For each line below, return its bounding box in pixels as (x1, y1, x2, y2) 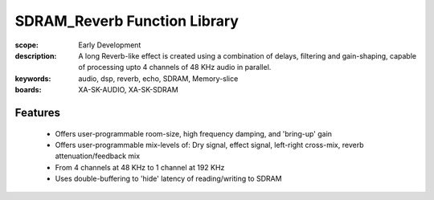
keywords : (14, 73, 51, 84)
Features (14, 105, 60, 120)
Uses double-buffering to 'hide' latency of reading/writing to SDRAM (55, 173, 282, 184)
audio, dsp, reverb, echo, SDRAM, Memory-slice (78, 73, 239, 84)
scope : (14, 40, 39, 50)
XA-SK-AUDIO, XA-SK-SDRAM (78, 85, 178, 95)
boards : (14, 85, 42, 95)
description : (14, 51, 57, 60)
